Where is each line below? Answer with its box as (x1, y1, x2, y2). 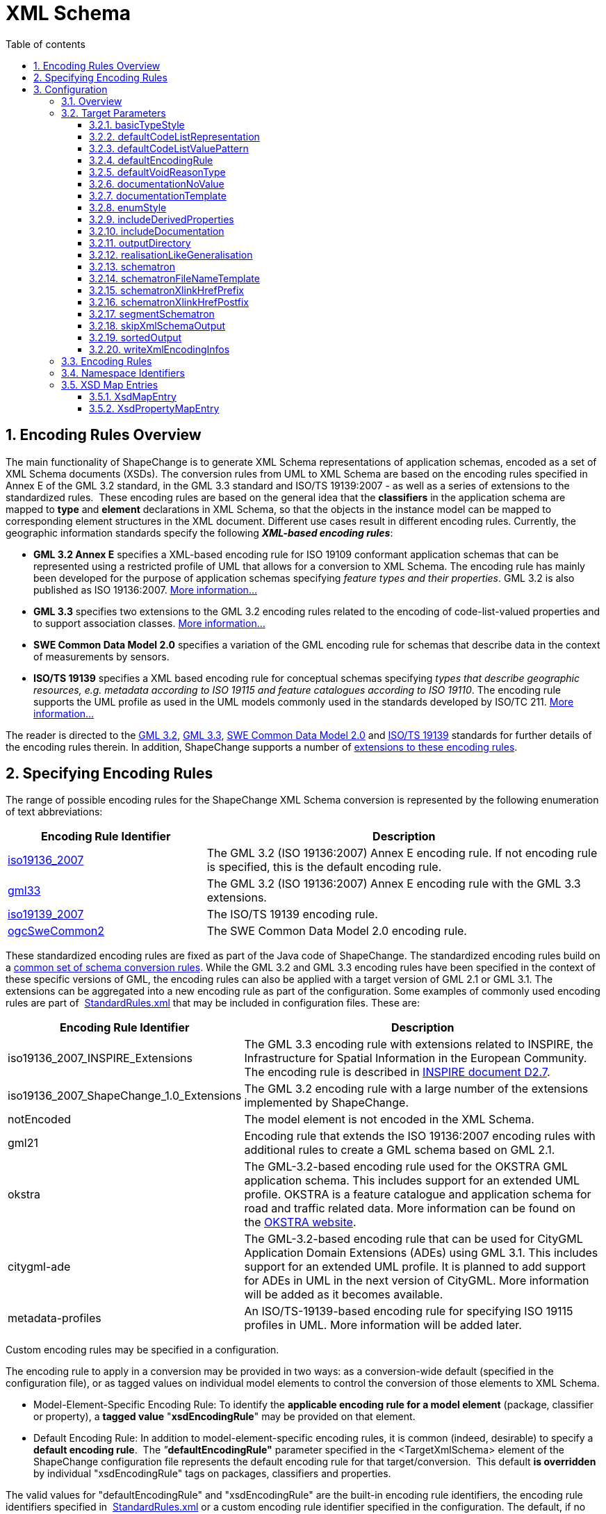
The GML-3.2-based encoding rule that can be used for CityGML (244, 1232, 583, 1246)
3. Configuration (33, 83, 108, 95)
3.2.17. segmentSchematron (89, 307, 215, 320)
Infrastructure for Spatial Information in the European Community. (244, 1051, 587, 1066)
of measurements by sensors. (33, 650, 170, 662)
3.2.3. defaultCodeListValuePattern (89, 142, 249, 154)
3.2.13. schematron (89, 260, 175, 272)
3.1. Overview (61, 95, 122, 107)
